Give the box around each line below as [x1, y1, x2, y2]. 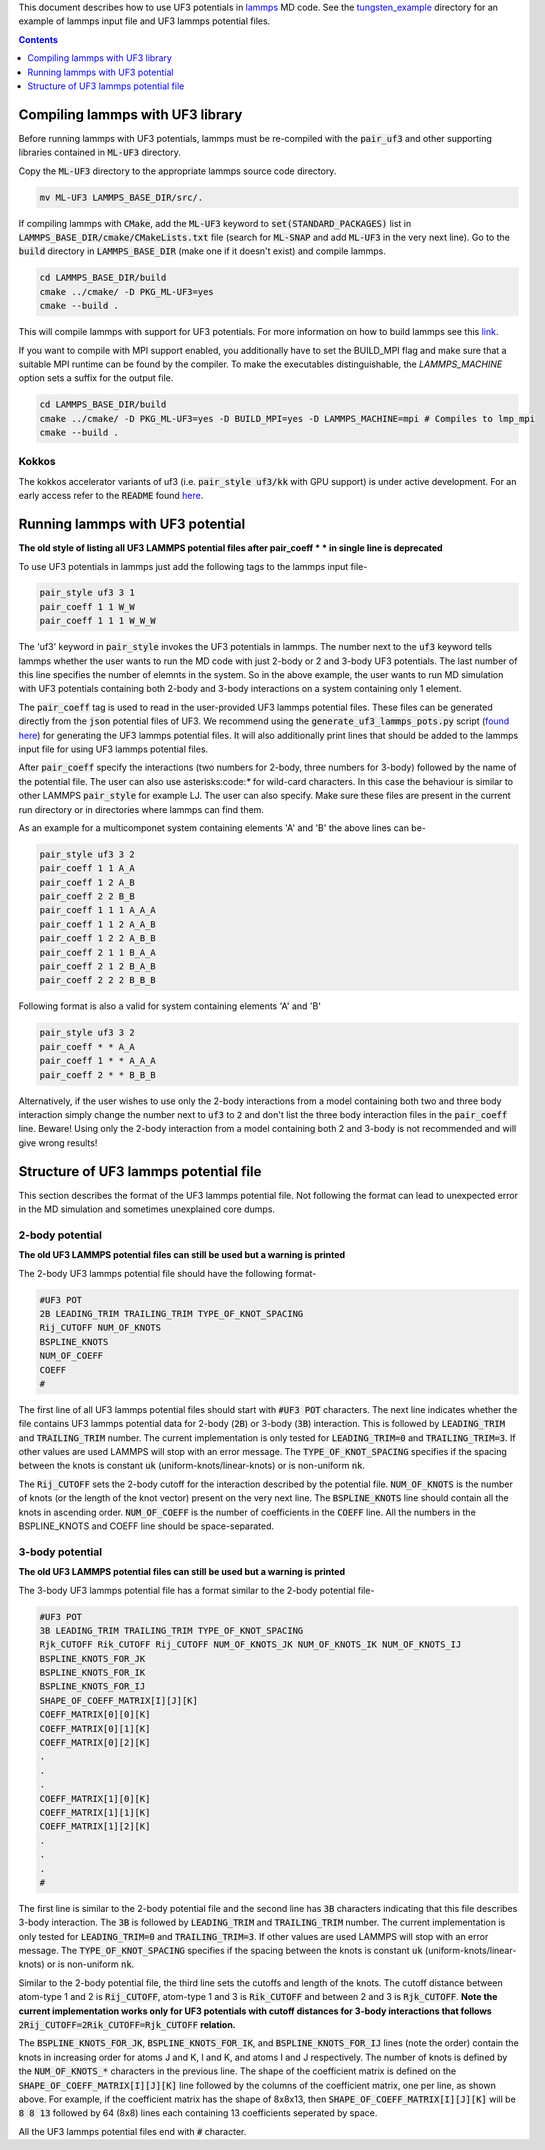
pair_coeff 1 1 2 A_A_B [39, 918, 157, 930]
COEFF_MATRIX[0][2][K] [39, 1737, 151, 1749]
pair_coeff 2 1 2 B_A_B [39, 961, 157, 972]
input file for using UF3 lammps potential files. [18, 743, 209, 755]
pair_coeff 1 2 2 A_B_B [39, 933, 157, 944]
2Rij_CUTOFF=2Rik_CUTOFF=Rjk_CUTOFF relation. [18, 2019, 237, 2031]
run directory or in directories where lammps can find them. [18, 803, 265, 815]
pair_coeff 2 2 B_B [39, 891, 135, 902]
